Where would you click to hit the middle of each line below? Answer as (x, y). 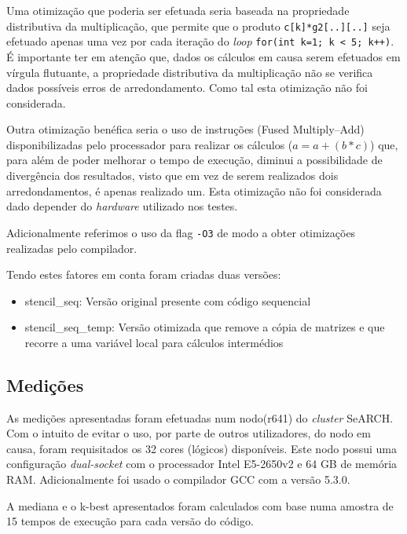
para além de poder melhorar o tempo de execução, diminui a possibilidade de (194, 160)
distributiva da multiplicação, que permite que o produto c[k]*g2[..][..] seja (198, 26)
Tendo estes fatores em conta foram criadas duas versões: (144, 274)
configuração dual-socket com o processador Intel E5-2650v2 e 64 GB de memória (202, 464)
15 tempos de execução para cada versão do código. (130, 521)
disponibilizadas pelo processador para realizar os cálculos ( (150, 144)
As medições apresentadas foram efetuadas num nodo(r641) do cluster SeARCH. (200, 417)
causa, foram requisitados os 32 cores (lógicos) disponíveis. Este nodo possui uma (202, 448)
